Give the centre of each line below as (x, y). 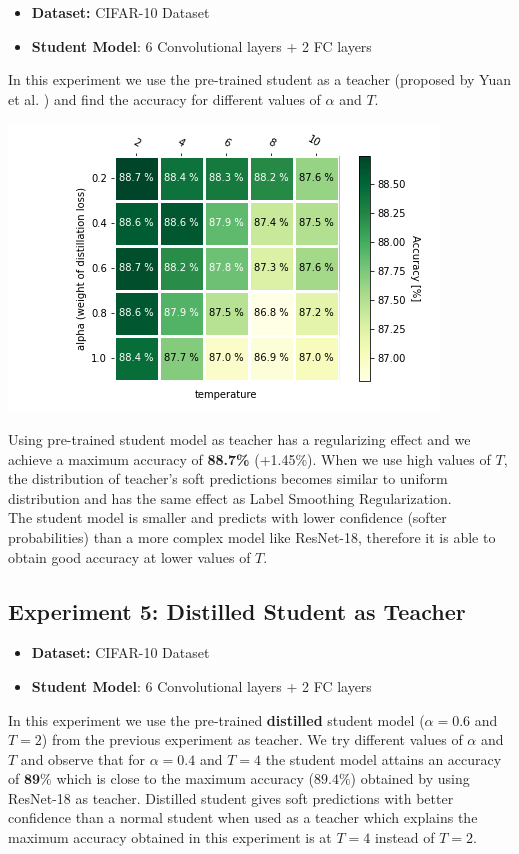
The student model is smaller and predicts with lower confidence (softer (227, 517)
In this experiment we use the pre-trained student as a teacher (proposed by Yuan (260, 79)
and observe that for (83, 758)
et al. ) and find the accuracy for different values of (164, 98)
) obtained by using (410, 778)
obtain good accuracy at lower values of (129, 556)
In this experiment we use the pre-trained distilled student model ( (216, 719)
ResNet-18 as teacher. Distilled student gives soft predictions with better (231, 797)
